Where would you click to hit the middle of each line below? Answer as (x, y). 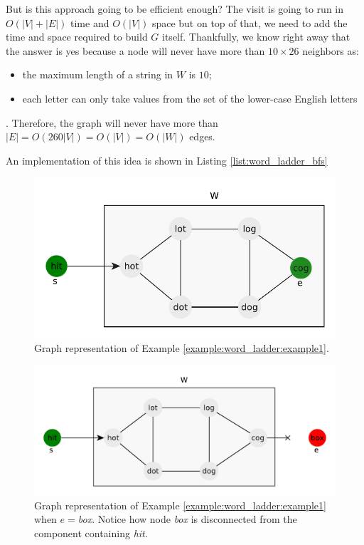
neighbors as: (331, 50)
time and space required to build (77, 37)
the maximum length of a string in (98, 74)
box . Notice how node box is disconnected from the (187, 519)
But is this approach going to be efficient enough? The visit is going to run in (175, 9)
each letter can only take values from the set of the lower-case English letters (190, 98)
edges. (202, 136)
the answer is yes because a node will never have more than (135, 50)
